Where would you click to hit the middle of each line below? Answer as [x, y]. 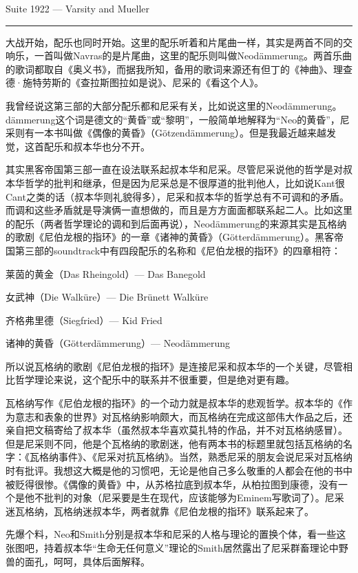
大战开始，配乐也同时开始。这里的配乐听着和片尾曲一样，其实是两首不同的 [174, 42]
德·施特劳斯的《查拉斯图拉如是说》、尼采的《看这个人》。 [135, 82]
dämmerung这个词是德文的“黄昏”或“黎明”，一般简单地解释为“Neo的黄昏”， [173, 119]
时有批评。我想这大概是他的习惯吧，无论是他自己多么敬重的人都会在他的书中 [179, 471]
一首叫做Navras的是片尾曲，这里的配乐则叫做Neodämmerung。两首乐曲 [193, 56]
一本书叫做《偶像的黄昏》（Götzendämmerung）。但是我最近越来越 [180, 133]
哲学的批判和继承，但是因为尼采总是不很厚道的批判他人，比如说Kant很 [185, 182]
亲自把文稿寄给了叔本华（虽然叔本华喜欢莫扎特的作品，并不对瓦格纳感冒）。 [177, 430]
